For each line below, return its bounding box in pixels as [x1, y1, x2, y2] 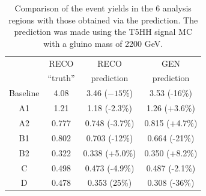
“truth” [47, 72, 75, 84]
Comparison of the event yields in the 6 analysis [14, 2, 192, 14]
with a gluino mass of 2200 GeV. [43, 37, 163, 49]
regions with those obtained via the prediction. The [8, 13, 198, 26]
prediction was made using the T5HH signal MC [14, 25, 192, 38]
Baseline [9, 87, 40, 99]
